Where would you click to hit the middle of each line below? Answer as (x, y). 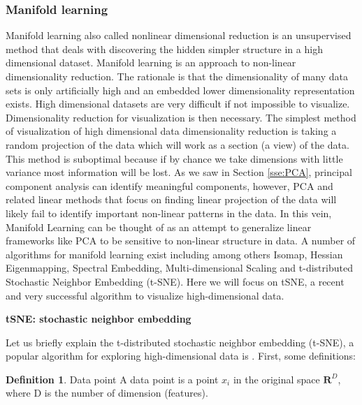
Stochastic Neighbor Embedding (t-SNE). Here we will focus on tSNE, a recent (175, 281)
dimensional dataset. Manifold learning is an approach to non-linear (151, 62)
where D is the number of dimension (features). (107, 393)
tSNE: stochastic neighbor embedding (99, 319)
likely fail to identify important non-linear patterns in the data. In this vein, (169, 213)
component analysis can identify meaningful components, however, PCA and (169, 185)
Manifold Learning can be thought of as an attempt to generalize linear (159, 227)
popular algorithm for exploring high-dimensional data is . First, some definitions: (181, 356)
